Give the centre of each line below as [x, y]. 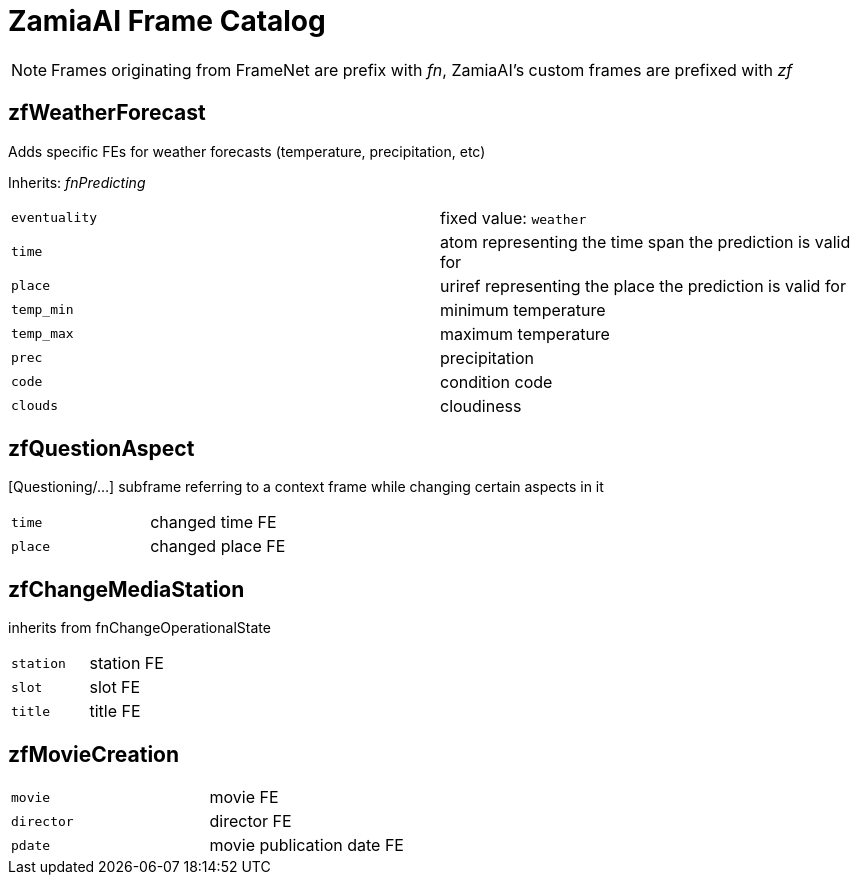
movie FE [244, 797]
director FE [250, 821]
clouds [34, 406]
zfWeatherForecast [107, 113]
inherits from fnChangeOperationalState [139, 628]
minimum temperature [523, 309]
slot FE [115, 687]
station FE [126, 663]
